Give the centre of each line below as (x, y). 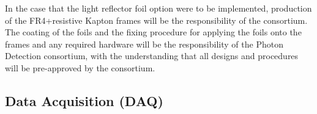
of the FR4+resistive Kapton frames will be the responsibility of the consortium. (156, 20)
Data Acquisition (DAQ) (84, 100)
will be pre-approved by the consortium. (80, 67)
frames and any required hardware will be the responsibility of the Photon (144, 44)
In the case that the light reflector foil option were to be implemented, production (158, 8)
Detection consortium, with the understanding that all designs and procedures (152, 56)
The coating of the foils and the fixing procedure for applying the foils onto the (153, 32)
